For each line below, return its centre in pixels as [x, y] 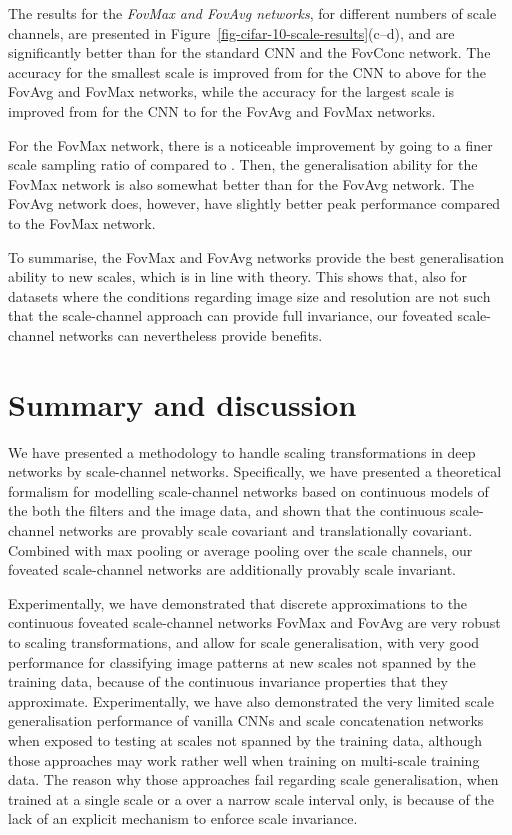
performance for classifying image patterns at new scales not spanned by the [242, 661]
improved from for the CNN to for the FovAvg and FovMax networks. [222, 110]
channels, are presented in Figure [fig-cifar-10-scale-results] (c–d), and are [231, 32]
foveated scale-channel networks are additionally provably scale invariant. [232, 569]
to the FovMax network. [82, 222]
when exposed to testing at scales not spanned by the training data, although [245, 739]
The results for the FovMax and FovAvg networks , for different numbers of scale [252, 13]
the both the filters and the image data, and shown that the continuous [227, 510]
